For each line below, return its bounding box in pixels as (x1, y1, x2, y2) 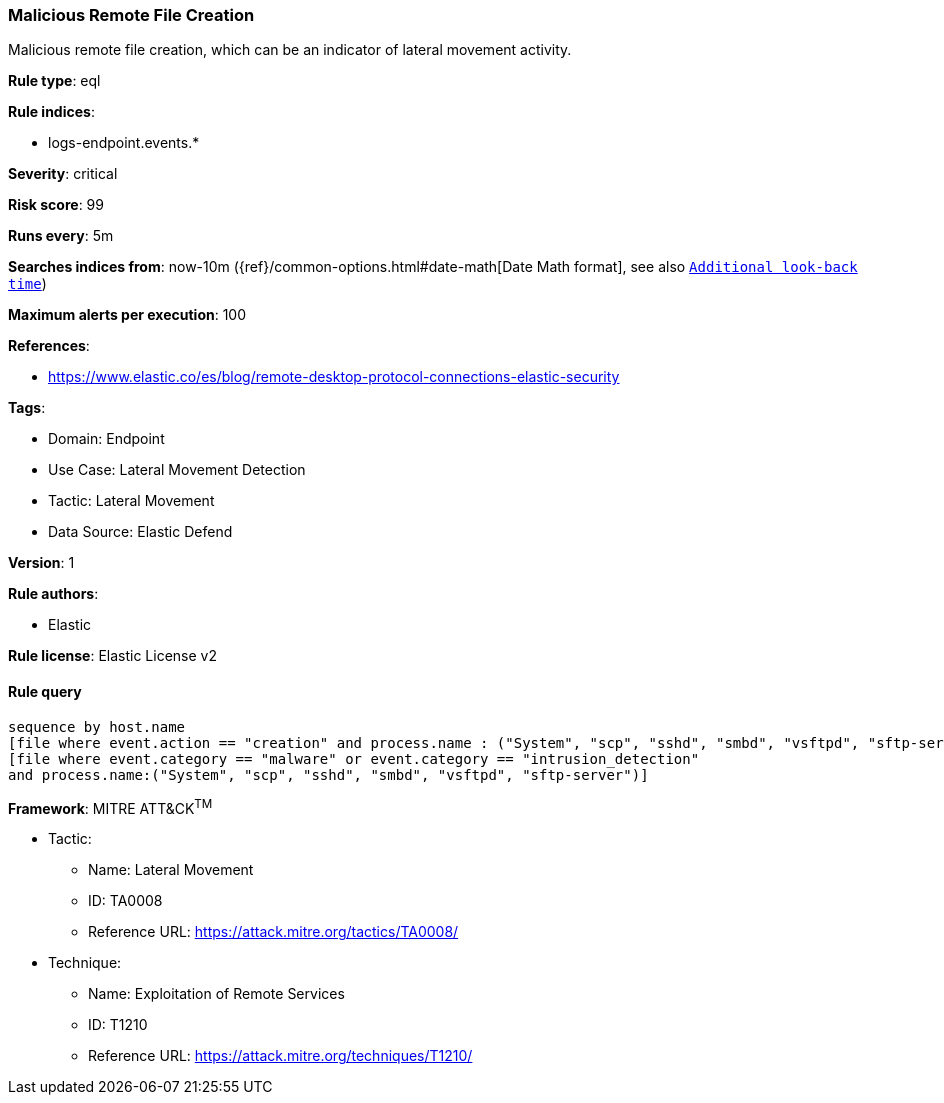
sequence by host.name (8, 718, 186, 735)
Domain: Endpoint (48, 430, 165, 448)
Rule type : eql (8, 72, 101, 90)
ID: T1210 (88, 1016, 148, 1034)
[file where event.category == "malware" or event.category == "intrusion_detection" (8, 750, 700, 767)
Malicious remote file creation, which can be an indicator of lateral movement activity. (8, 41, 572, 59)
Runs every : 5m (8, 227, 114, 245)
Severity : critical (8, 165, 118, 183)
